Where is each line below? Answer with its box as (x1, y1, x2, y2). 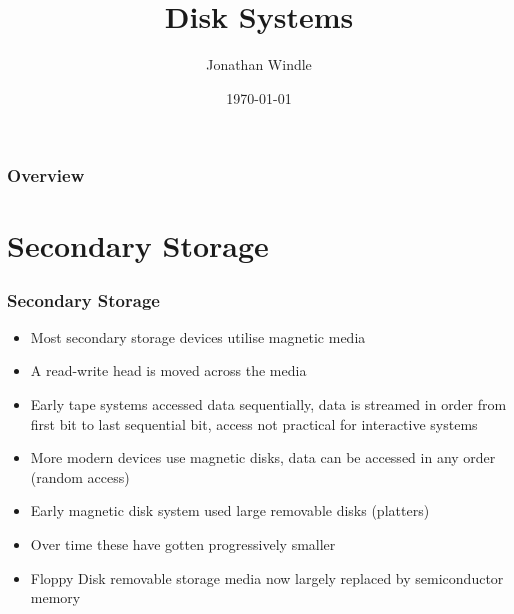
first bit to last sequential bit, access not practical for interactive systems (30, 413, 478, 434)
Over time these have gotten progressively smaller (30, 533, 336, 554)
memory (30, 587, 81, 608)
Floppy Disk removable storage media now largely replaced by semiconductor (30, 567, 504, 588)
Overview (7, 163, 85, 188)
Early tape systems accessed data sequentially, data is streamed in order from (30, 394, 507, 415)
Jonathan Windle (206, 54, 312, 75)
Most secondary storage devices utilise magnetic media (30, 326, 366, 347)
